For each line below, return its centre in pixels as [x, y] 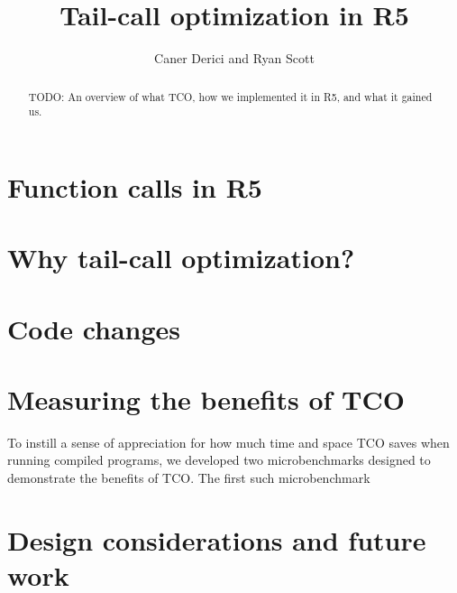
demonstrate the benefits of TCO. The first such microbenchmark [189, 478]
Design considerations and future [217, 539]
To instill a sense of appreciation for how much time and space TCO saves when [228, 442]
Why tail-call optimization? [181, 258]
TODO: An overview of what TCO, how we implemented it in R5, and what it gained [230, 96]
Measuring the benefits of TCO [206, 398]
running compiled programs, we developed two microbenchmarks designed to [219, 460]
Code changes [94, 328]
